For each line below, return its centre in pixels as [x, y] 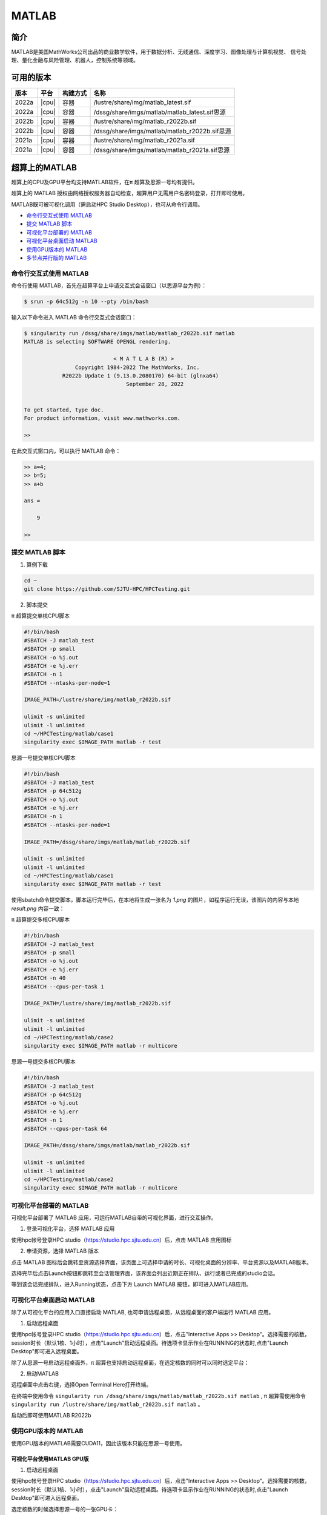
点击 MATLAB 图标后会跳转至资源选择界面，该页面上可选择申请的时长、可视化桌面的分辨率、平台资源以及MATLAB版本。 [161, 1262]
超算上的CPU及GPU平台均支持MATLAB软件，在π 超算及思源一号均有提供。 [104, 182]
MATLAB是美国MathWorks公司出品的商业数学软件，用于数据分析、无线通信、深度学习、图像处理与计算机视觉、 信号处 [159, 52]
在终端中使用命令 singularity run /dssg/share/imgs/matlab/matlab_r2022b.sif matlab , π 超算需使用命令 [158, 1396]
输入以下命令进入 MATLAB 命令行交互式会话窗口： [74, 318]
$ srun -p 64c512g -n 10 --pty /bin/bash [86, 302]
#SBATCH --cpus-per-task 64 [65, 1128]
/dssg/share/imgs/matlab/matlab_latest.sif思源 [160, 112]
